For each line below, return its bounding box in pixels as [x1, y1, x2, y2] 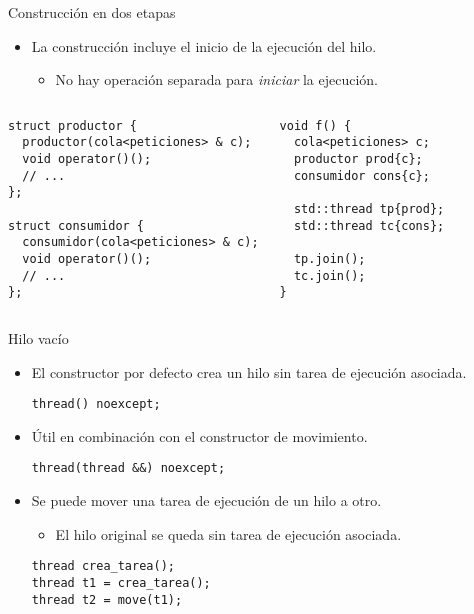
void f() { [279, 118, 352, 133]
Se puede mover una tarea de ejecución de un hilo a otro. [31, 490, 382, 511]
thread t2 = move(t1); [31, 592, 183, 607]
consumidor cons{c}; [293, 168, 430, 183]
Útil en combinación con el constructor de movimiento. [31, 425, 368, 446]
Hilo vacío [8, 328, 69, 348]
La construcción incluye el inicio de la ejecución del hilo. [31, 35, 377, 56]
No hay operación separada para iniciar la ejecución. [55, 69, 379, 90]
